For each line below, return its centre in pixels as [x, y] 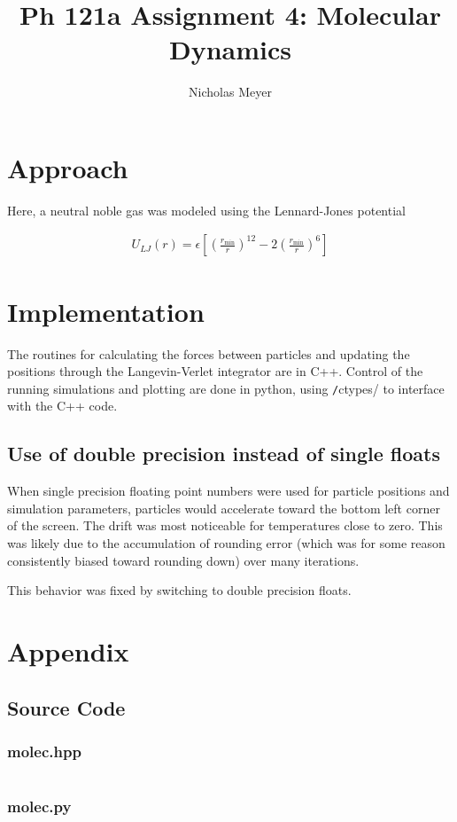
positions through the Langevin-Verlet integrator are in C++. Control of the [215, 371]
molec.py [39, 806]
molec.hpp [44, 751]
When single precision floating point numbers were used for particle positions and [228, 491]
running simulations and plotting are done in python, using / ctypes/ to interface [226, 388]
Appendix [68, 650]
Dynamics [230, 49]
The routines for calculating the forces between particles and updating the [209, 353]
